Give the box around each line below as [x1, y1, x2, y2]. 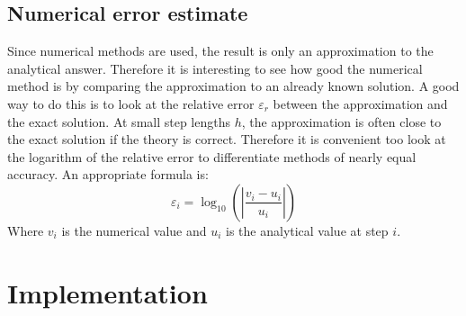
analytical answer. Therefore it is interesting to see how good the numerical [7, 59, 423, 77]
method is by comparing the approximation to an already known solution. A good [7, 77, 460, 95]
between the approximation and [273, 94, 448, 113]
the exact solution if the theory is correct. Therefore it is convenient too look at [7, 130, 446, 149]
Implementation [7, 274, 208, 311]
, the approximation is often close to [241, 112, 442, 131]
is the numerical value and [61, 221, 207, 239]
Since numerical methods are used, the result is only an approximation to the [7, 41, 434, 60]
